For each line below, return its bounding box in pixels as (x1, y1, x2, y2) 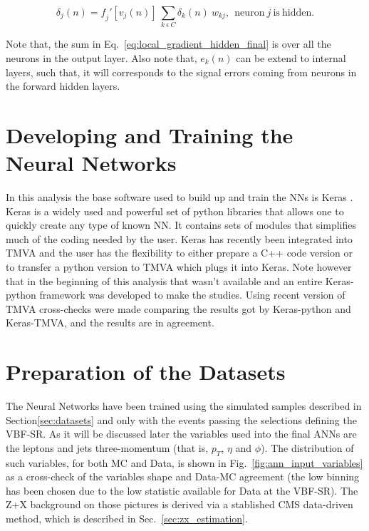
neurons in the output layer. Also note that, (6, 50, 197, 65)
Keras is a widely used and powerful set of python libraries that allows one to (6, 203, 344, 218)
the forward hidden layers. (6, 78, 120, 93)
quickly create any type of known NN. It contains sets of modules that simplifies (6, 217, 357, 232)
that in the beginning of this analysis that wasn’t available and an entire (6, 273, 323, 288)
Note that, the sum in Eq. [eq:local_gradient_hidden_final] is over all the (6, 36, 331, 51)
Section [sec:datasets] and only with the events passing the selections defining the (6, 412, 357, 427)
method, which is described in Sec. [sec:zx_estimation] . (6, 511, 248, 526)
